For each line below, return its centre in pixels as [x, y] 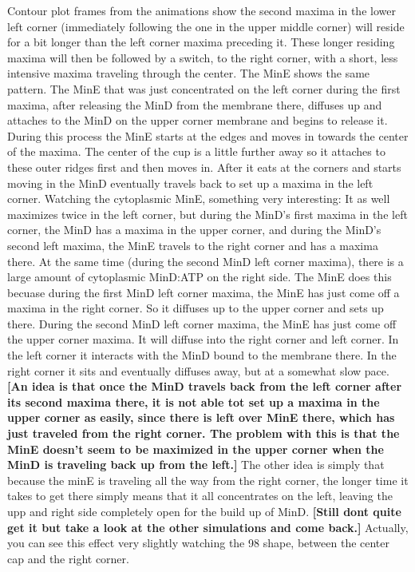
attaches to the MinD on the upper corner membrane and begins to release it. [198, 120]
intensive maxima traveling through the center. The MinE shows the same [189, 73]
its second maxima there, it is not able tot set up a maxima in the [194, 401]
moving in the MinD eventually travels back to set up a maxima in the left [190, 183]
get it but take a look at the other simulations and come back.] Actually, [208, 527]
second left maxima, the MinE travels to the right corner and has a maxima [193, 245]
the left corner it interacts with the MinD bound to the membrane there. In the [202, 355]
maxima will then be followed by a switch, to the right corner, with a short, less [203, 57]
